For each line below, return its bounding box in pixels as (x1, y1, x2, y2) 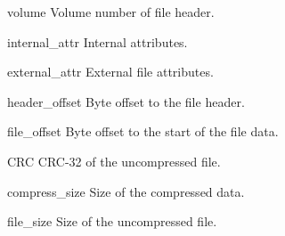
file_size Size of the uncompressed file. (7, 212, 217, 231)
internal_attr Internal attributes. (7, 32, 188, 51)
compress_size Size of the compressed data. (7, 182, 245, 200)
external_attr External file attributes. (7, 62, 214, 81)
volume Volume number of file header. (7, 3, 215, 20)
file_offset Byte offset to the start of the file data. (7, 122, 279, 141)
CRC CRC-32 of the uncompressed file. (7, 151, 221, 170)
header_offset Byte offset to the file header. (7, 92, 245, 110)
